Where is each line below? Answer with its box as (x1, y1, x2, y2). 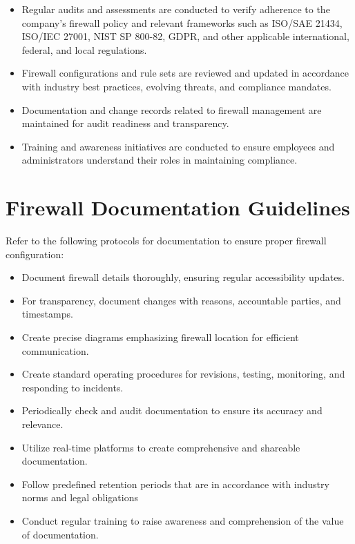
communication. (21, 343, 89, 358)
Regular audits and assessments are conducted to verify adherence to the (21, 2, 330, 16)
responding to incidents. (21, 380, 124, 394)
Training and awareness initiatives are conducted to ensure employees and (21, 139, 335, 153)
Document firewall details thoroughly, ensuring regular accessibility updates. (21, 270, 345, 284)
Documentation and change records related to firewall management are (21, 102, 322, 117)
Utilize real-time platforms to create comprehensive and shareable (21, 440, 300, 454)
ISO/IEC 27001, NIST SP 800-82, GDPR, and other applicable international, (21, 29, 349, 43)
